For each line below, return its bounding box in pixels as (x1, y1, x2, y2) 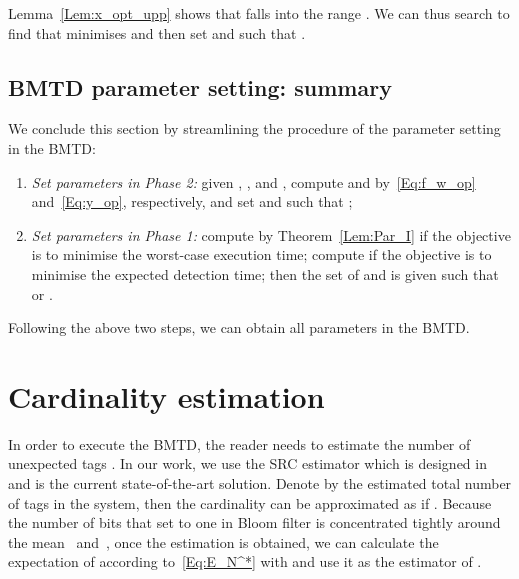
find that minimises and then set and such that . (8, 22, 306, 43)
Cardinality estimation (8, 375, 325, 416)
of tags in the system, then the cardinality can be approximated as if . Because (8, 492, 492, 513)
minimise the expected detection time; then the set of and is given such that (31, 263, 499, 284)
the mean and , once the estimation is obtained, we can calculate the (8, 531, 439, 552)
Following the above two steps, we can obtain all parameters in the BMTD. (8, 317, 470, 338)
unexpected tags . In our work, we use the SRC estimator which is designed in (8, 453, 487, 474)
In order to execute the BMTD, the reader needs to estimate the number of (8, 433, 471, 454)
